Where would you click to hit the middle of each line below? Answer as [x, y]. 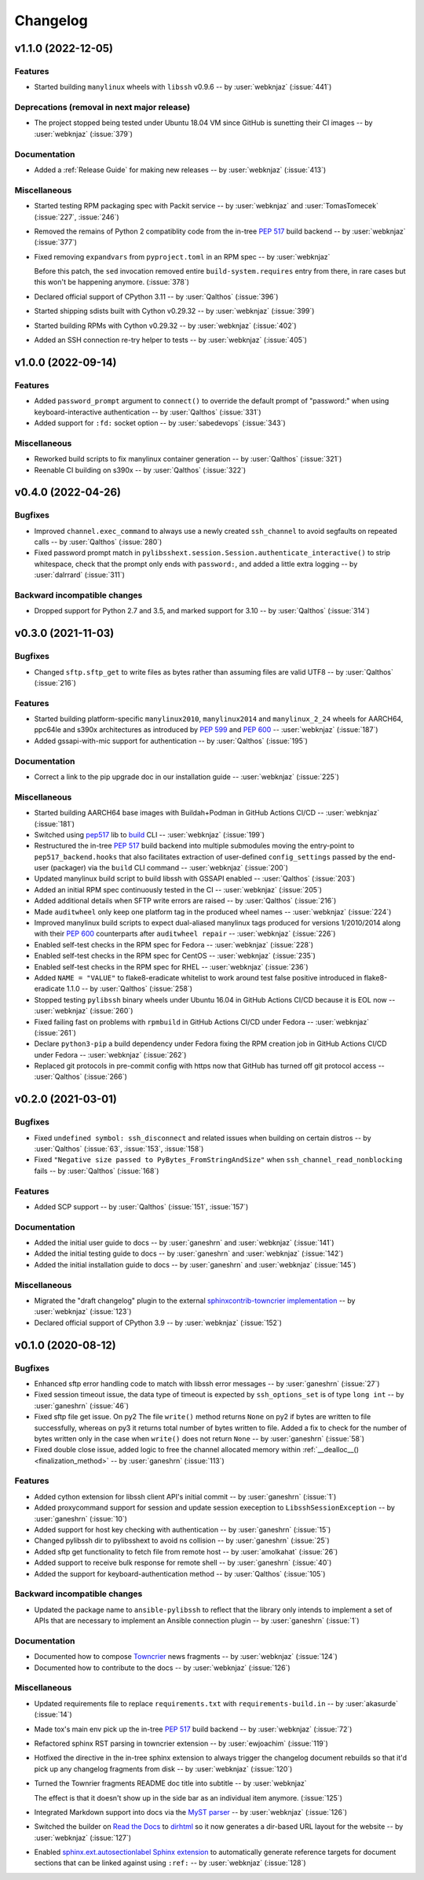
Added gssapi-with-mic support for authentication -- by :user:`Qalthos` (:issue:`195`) [171, 741]
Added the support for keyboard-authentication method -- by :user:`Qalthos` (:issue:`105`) [180, 1573]
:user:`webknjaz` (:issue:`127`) [83, 1838]
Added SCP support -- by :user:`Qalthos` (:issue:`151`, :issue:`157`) [141, 1206]
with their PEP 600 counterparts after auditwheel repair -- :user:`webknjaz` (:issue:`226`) [185, 934]
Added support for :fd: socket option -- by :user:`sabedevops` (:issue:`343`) [160, 423]
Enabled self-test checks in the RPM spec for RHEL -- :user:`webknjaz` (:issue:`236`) [172, 966]
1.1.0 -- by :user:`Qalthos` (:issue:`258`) [129, 989]
